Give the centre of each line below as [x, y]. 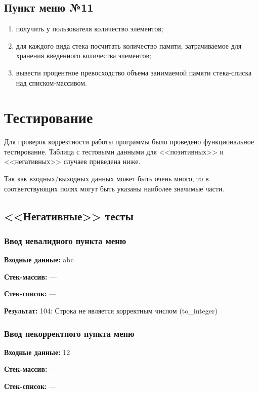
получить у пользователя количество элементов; [90, 29]
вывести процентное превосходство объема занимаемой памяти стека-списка [134, 72]
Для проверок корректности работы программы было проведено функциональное [129, 142]
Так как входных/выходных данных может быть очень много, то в [106, 179]
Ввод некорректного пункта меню [69, 333]
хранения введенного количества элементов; [83, 55]
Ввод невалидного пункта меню [65, 240]
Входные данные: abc [39, 260]
